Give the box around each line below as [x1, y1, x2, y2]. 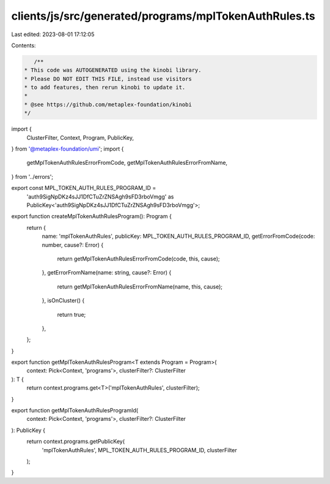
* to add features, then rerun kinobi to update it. [24, 84, 186, 91]
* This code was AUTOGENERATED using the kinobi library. [24, 67, 202, 74]
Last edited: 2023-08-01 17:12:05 [11, 31, 95, 38]
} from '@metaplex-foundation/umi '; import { [11, 145, 124, 153]
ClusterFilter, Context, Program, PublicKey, [26, 134, 134, 141]
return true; [57, 311, 86, 318]
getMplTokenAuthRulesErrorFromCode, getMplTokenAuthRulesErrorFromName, [26, 159, 228, 167]
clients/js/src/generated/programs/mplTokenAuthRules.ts [11, 9, 315, 23]
